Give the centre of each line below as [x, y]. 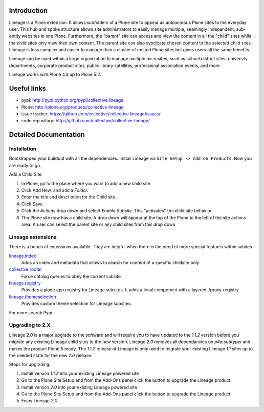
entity [15, 36]
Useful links [28, 89]
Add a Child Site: [26, 174]
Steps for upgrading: [30, 365]
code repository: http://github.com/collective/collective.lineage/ [86, 121]
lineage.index [22, 256]
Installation [23, 149]
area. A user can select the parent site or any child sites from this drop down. [99, 224]
